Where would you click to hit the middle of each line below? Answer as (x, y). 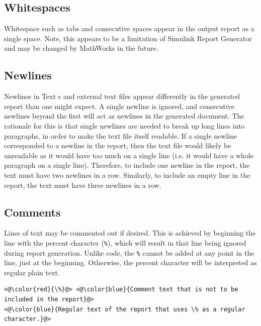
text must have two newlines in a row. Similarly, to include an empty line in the (127, 175)
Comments (32, 212)
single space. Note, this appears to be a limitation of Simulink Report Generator (128, 38)
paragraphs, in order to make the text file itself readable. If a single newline (121, 135)
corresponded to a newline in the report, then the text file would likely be (118, 145)
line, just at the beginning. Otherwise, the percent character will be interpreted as (130, 262)
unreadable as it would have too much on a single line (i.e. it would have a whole (129, 155)
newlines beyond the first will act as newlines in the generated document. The (124, 116)
